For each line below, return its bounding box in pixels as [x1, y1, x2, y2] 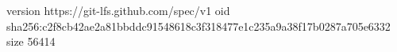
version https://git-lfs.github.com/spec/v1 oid [6, 2, 230, 18]
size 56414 [6, 33, 56, 50]
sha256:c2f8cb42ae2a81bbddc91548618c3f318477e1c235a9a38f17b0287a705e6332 [6, 17, 391, 34]
